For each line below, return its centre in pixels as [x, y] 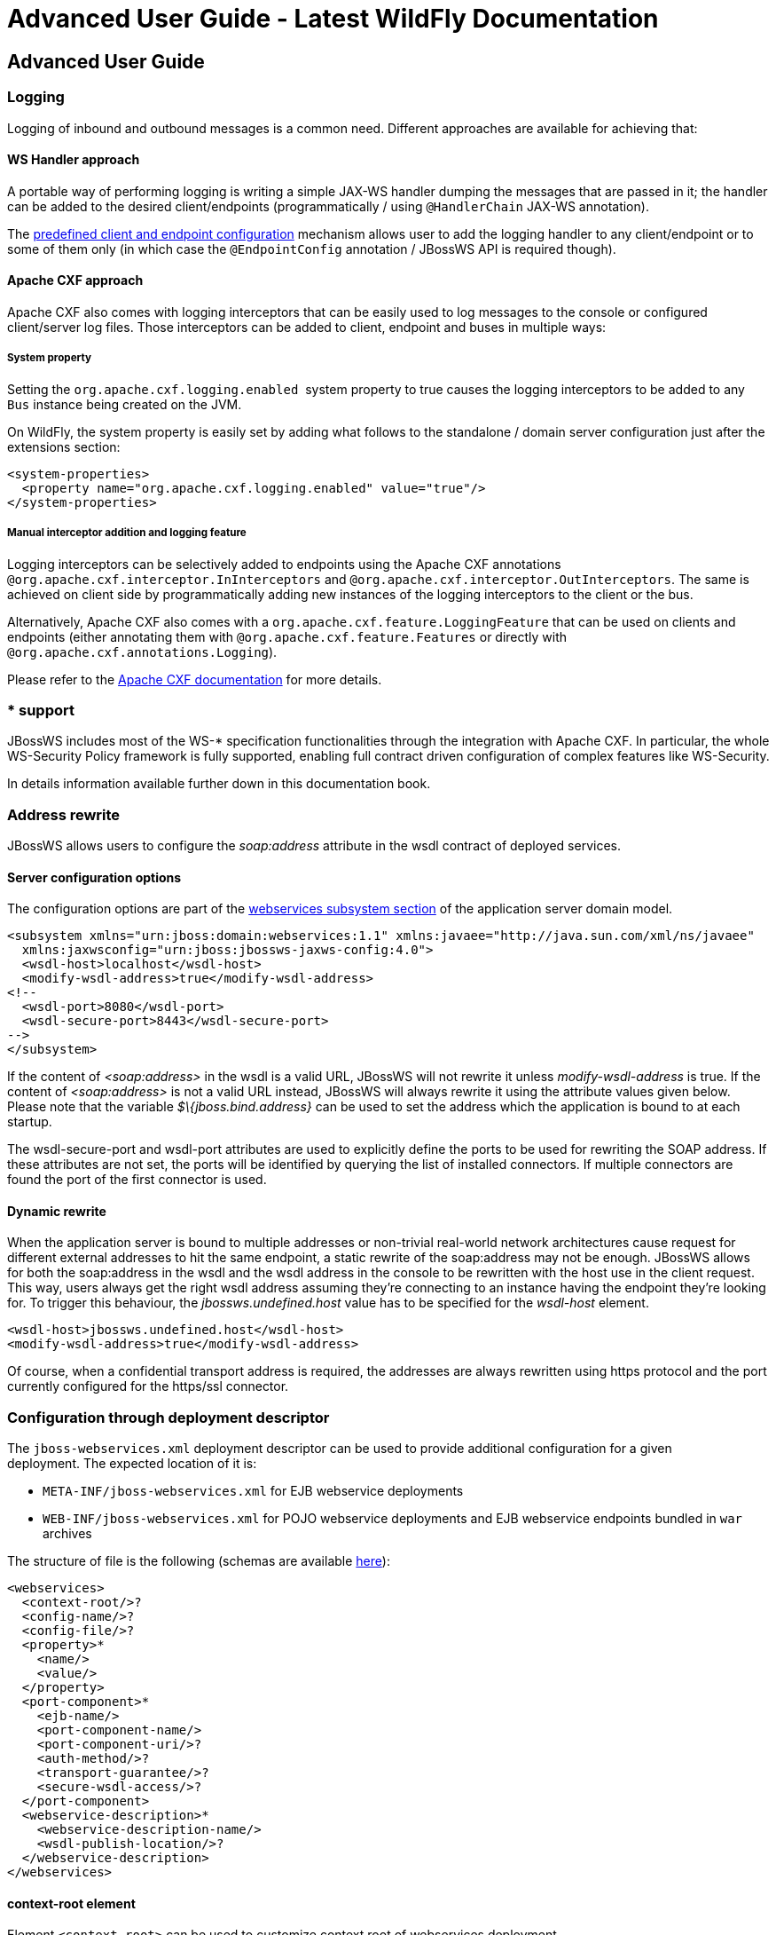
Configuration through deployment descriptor [169, 1417]
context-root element [71, 1903]
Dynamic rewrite [57, 1211]
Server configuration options [94, 877]
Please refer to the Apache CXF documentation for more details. [195, 679]
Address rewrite [64, 814]
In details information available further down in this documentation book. [219, 784]
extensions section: [64, 446]
